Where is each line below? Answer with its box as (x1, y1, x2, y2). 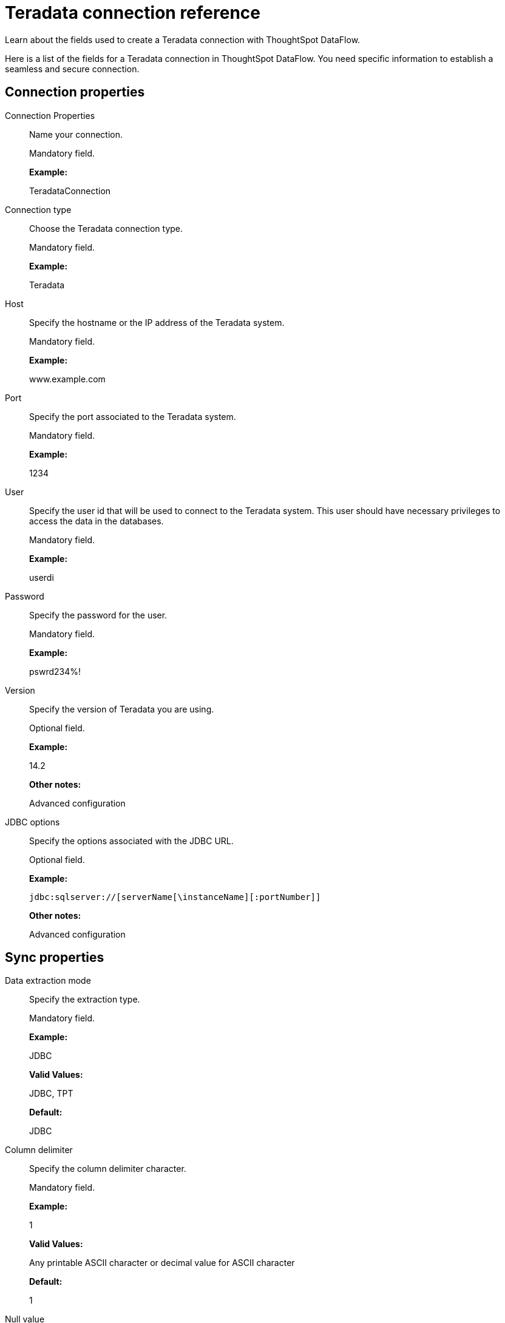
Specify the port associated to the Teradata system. (29, 411, 236, 422)
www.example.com (29, 373, 106, 384)
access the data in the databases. (29, 515, 164, 526)
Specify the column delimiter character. (29, 1163, 186, 1174)
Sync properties (5, 950, 104, 966)
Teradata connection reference (5, 2, 260, 23)
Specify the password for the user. (29, 609, 168, 620)
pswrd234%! (29, 666, 81, 677)
